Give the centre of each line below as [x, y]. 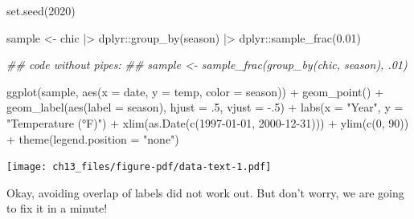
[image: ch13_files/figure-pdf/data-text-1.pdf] [139, 167]
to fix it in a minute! [57, 208]
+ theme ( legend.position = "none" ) [93, 138]
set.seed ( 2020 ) [41, 10]
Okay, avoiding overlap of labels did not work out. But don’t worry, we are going [205, 192]
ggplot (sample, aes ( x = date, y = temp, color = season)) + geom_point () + [195, 91]
